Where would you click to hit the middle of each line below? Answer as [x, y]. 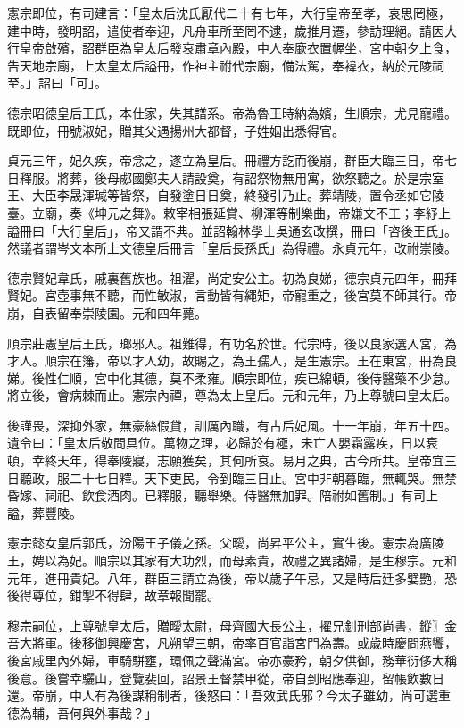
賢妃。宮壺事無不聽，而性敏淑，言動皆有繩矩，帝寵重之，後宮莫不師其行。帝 [232, 295]
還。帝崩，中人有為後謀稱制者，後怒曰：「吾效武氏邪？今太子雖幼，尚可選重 [229, 695]
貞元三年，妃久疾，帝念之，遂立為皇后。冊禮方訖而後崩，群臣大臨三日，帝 [226, 160]
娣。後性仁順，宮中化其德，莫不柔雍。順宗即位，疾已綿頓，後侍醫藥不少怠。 [232, 377]
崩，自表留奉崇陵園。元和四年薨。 [107, 312]
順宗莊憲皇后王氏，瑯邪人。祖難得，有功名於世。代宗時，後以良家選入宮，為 [232, 343]
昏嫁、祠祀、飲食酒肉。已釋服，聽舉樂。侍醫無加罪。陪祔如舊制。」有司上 [223, 495]
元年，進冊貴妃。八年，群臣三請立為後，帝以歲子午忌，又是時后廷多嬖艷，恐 [232, 577]
